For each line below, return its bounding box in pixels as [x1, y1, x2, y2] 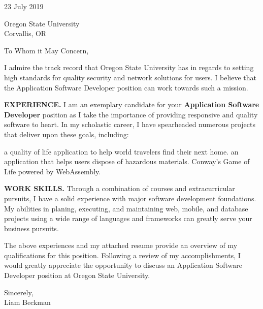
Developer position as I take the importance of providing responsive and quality [4, 109, 258, 119]
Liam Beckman [4, 297, 51, 307]
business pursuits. [4, 223, 59, 233]
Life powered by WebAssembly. [4, 166, 101, 176]
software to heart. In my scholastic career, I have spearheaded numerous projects [4, 119, 255, 130]
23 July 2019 [4, 1, 44, 11]
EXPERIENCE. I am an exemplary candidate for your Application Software [4, 99, 259, 110]
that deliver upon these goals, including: [4, 129, 129, 139]
